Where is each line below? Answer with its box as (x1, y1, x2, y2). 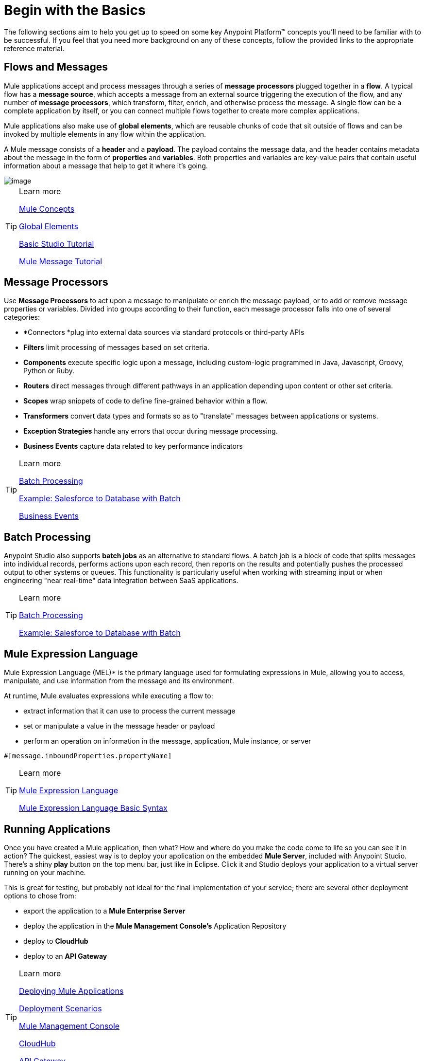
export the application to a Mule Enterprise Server (23, 906, 186, 915)
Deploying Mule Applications (19, 986, 124, 996)
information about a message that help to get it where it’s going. (4, 161, 208, 170)
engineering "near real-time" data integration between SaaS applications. (4, 576, 238, 585)
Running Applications (4, 823, 111, 835)
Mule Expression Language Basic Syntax (19, 803, 168, 813)
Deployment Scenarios (19, 1003, 102, 1013)
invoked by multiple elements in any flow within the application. (4, 129, 206, 138)
